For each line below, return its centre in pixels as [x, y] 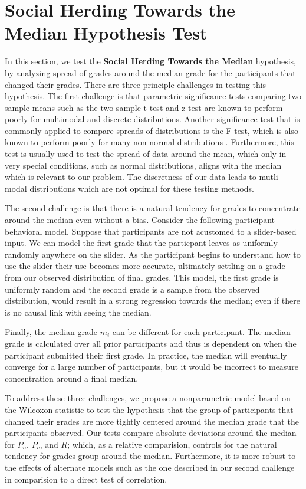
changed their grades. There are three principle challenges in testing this [136, 84]
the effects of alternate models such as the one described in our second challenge [150, 467]
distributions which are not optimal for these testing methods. [142, 188]
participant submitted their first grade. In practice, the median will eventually [146, 355]
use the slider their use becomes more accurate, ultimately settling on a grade [145, 266]
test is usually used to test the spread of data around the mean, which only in [146, 154]
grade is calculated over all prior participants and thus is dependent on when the [151, 343]
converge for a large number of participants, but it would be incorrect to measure [152, 367]
